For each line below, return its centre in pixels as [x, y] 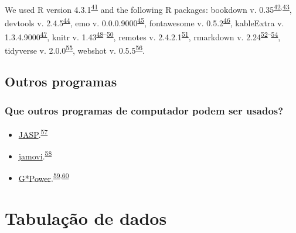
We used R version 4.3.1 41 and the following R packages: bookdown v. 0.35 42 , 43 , [148, 8]
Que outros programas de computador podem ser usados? [144, 110]
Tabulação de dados [86, 218]
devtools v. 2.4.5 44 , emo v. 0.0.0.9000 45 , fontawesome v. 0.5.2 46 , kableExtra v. [144, 22]
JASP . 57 [33, 133]
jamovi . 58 [35, 155]
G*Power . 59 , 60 [44, 177]
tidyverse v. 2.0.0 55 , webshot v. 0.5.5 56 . [75, 49]
